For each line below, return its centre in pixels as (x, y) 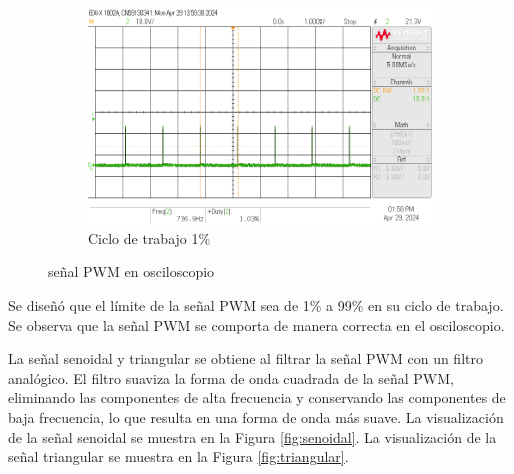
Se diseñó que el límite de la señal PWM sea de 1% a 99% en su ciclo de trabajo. (256, 305)
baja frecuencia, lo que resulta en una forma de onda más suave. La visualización (256, 417)
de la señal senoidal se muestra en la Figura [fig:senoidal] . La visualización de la (252, 436)
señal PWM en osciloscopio (131, 271)
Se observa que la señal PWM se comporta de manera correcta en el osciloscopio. (256, 324)
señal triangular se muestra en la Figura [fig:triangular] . (178, 456)
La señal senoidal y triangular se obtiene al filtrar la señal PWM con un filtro (245, 358)
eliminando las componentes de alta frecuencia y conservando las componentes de (257, 397)
